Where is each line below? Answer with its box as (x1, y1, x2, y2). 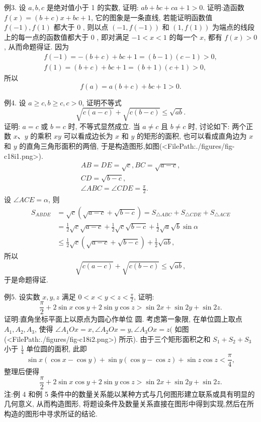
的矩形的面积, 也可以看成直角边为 (136, 131, 247, 141)
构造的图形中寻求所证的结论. (4, 408, 98, 418)
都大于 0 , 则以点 (53, 22, 109, 32)
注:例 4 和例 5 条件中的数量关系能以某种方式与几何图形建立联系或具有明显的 (4, 388, 255, 399)
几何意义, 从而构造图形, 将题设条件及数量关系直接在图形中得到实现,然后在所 (4, 398, 254, 409)
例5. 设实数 (4, 291, 40, 302)
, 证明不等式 (82, 97, 122, 107)
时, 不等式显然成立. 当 (68, 120, 140, 131)
